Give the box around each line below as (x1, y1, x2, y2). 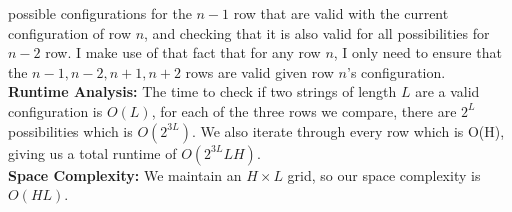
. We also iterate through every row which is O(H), (191, 120, 505, 141)
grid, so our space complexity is (287, 164, 481, 185)
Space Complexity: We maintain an (8, 164, 242, 185)
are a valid (415, 81, 480, 102)
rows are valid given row (185, 61, 334, 82)
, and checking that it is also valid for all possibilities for (144, 22, 490, 43)
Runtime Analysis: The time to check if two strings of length (8, 81, 397, 102)
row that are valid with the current (233, 3, 449, 23)
